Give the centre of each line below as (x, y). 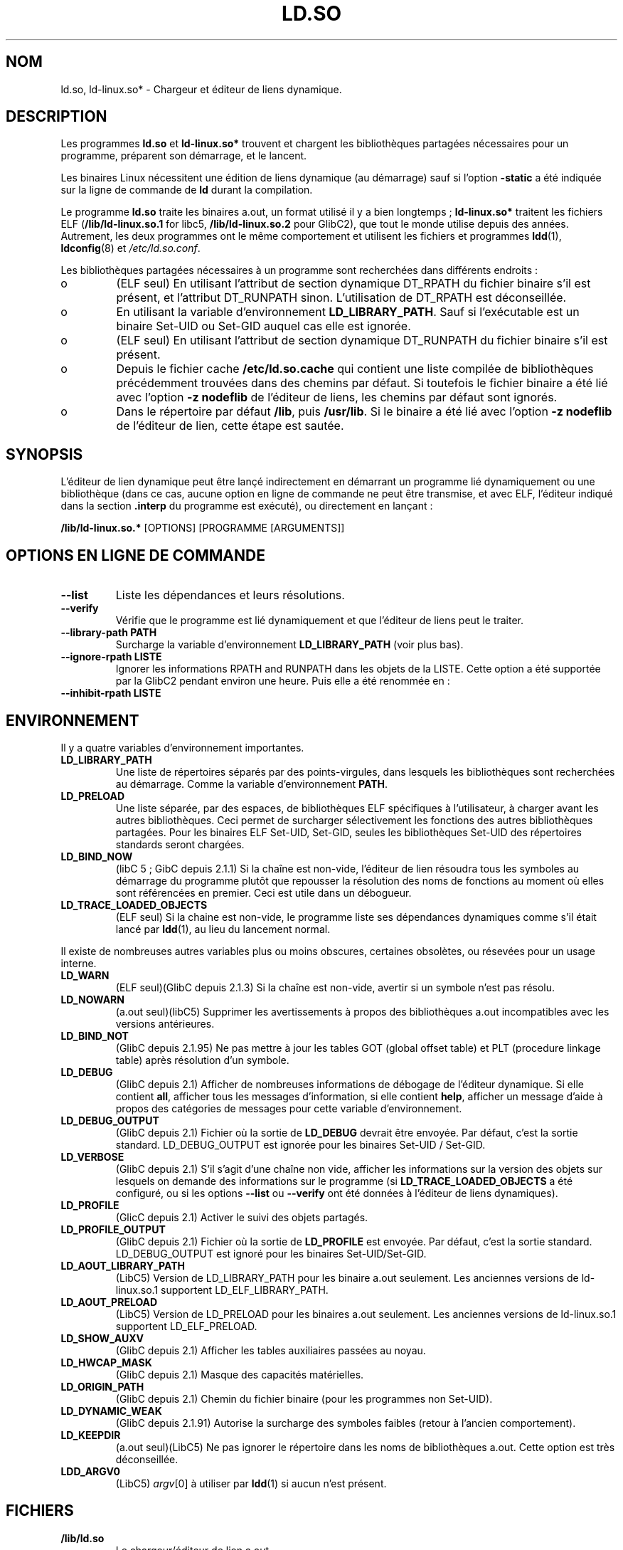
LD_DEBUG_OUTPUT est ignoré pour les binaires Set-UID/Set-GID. (271, 1253)
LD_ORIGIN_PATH (102, 1386)
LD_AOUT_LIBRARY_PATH (123, 1265)
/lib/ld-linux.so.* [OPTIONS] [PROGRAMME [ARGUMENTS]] (203, 528)
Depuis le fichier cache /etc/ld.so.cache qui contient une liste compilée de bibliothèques (355, 369)
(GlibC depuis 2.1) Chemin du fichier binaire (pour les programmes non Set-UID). (304, 1398)
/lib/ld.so (82, 1538)
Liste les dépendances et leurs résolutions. (230, 595)
